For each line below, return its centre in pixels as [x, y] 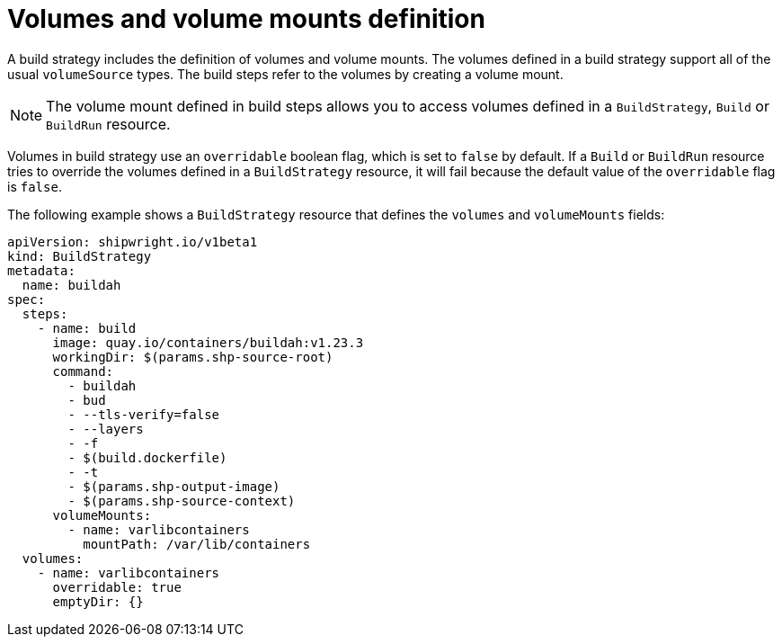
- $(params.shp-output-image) [174, 486]
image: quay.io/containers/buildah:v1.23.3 [208, 342]
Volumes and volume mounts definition [246, 19]
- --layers [106, 429]
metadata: [41, 270]
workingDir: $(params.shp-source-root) [193, 357]
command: [83, 371]
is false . [35, 186]
